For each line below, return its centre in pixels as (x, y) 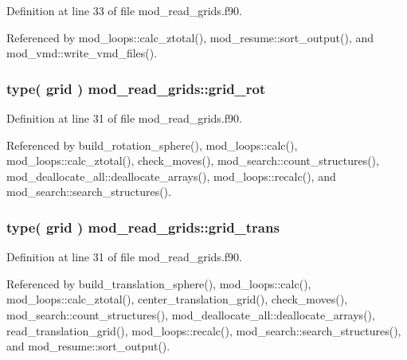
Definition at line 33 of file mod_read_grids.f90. (124, 10)
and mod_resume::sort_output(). (88, 346)
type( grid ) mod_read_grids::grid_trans (143, 227)
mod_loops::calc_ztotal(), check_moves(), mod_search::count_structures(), (193, 160)
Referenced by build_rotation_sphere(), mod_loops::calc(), (152, 145)
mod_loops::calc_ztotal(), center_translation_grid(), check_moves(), (177, 299)
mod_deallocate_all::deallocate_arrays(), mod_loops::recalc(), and (171, 176)
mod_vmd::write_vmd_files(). (82, 53)
